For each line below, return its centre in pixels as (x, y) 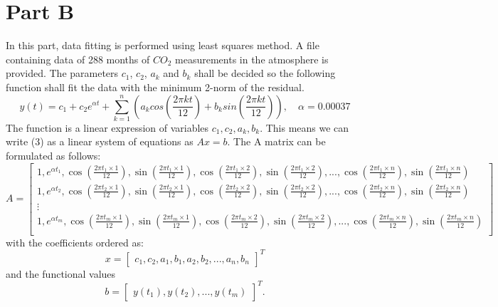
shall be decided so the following (265, 73)
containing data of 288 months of (78, 59)
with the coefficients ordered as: (75, 242)
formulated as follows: (53, 156)
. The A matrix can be (276, 141)
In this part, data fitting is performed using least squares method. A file (163, 45)
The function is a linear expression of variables (107, 127)
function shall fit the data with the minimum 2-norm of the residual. (155, 87)
